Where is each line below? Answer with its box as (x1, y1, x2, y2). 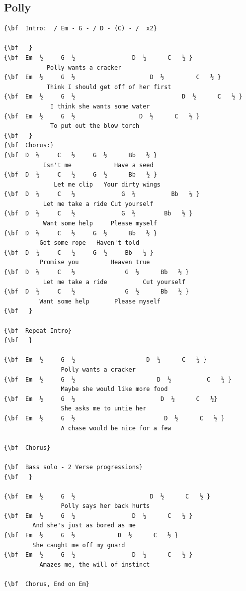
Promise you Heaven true (39, 259, 150, 266)
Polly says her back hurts (61, 502, 150, 510)
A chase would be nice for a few (61, 424, 171, 432)
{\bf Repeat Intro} (4, 327, 72, 334)
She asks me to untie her (61, 405, 147, 412)
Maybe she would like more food (61, 386, 168, 393)
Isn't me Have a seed (43, 161, 154, 169)
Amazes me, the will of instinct (39, 561, 150, 568)
